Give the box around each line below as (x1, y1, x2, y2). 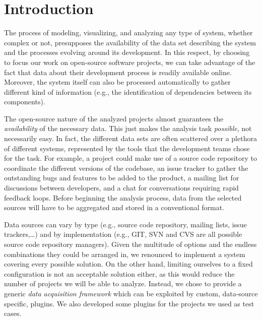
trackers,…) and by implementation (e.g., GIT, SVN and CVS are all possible (4, 229, 242, 239)
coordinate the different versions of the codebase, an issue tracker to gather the (4, 162, 248, 173)
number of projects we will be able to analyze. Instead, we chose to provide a (4, 278, 242, 289)
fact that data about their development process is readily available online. (4, 67, 232, 77)
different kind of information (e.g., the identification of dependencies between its (4, 86, 252, 97)
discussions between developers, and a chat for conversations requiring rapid (4, 182, 239, 193)
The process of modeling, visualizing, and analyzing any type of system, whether (4, 27, 253, 38)
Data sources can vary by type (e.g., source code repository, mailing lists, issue (4, 219, 247, 229)
